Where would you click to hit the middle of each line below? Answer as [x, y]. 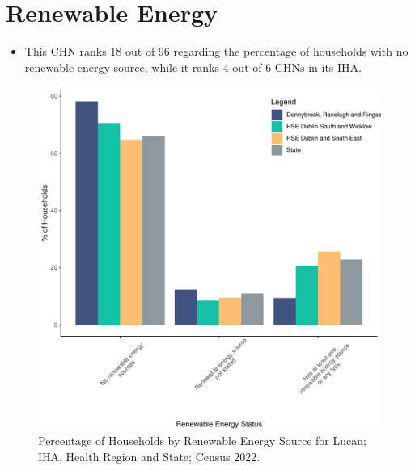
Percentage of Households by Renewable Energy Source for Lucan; [202, 440]
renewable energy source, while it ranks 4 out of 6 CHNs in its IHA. [193, 67]
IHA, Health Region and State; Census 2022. [149, 456]
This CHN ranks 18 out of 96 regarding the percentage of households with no [216, 51]
